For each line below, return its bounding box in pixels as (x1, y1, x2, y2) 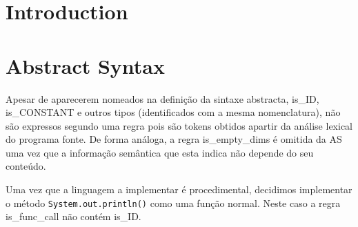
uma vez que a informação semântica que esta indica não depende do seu (6, 145, 314, 159)
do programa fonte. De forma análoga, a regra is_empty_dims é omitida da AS (6, 132, 342, 146)
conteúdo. (6, 159, 46, 173)
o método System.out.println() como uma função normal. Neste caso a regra (6, 195, 341, 210)
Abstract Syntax (6, 51, 165, 79)
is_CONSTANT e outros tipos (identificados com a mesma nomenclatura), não (6, 105, 341, 119)
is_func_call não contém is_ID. (6, 209, 141, 224)
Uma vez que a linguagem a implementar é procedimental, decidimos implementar (6, 182, 352, 197)
